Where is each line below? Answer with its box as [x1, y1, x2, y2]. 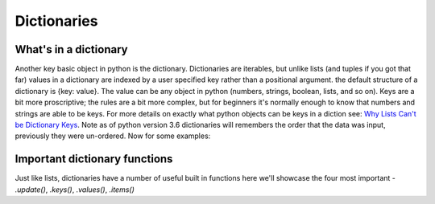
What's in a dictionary [14, 43, 128, 56]
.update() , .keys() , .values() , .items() [14, 185, 135, 194]
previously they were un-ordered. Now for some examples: [14, 131, 211, 141]
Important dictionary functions [14, 153, 173, 166]
